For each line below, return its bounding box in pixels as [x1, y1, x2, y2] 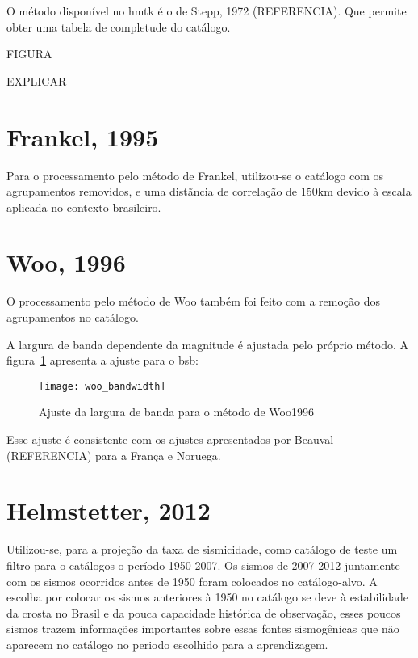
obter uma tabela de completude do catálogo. [6, 18, 231, 35]
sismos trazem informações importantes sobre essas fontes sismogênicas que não [6, 620, 399, 637]
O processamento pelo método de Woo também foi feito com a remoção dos [6, 293, 381, 310]
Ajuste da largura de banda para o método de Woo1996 [39, 403, 314, 420]
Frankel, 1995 [6, 120, 159, 153]
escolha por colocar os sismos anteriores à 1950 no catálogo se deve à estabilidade [6, 588, 409, 605]
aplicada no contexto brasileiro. [6, 198, 161, 215]
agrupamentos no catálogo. [6, 309, 139, 325]
